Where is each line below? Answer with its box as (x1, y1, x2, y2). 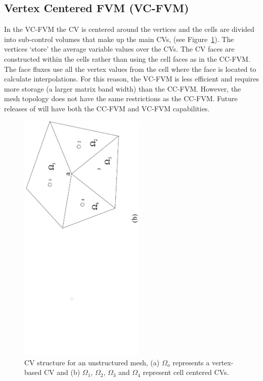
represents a (172, 357, 210, 367)
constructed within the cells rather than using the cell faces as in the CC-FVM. (4, 53, 250, 64)
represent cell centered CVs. (143, 367, 229, 377)
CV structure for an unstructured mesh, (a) (24, 357, 160, 367)
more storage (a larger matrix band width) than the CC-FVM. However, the (4, 83, 241, 94)
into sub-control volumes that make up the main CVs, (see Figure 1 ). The (4, 33, 234, 44)
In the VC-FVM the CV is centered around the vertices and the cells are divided (4, 24, 254, 34)
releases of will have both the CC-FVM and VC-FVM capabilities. (4, 103, 210, 113)
